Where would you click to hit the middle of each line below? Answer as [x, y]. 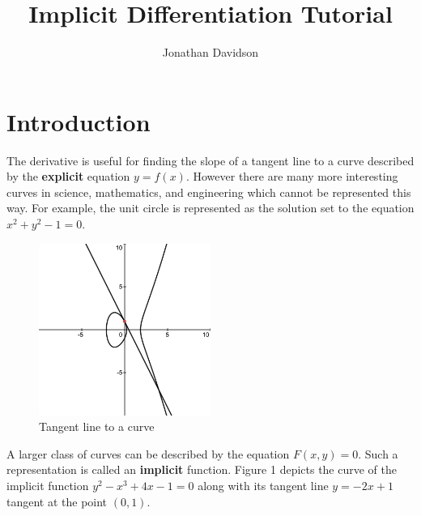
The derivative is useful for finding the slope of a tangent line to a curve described [210, 160]
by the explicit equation [68, 176]
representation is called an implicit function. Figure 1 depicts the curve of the [202, 469]
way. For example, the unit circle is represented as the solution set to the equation [210, 208]
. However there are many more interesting [292, 176]
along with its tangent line [263, 485]
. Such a [378, 453]
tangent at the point [57, 501]
